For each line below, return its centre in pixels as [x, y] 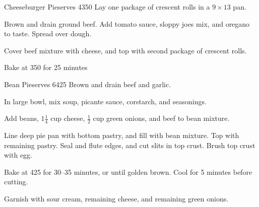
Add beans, [21, 118]
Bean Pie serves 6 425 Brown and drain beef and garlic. [88, 84]
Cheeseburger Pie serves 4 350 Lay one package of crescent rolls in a [107, 7]
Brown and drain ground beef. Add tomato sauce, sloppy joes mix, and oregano [127, 23]
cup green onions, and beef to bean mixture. [161, 118]
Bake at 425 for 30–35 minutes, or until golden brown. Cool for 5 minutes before [128, 171]
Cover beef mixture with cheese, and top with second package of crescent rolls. [125, 50]
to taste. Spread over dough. [48, 33]
